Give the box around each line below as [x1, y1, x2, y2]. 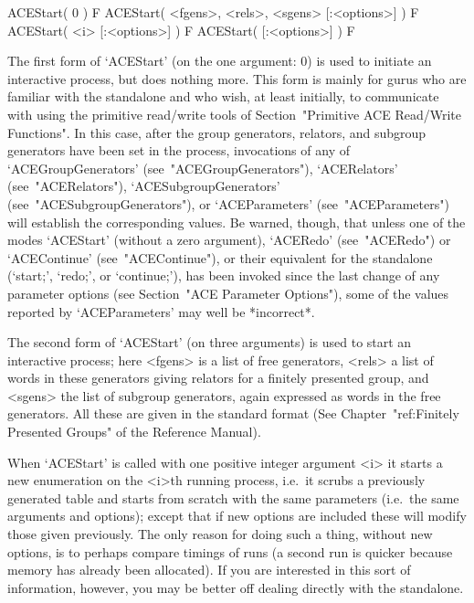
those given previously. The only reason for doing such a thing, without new [7, 524, 433, 544]
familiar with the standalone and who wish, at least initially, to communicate [7, 87, 439, 106]
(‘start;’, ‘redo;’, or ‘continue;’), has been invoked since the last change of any [7, 266, 440, 285]
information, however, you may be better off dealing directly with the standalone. [7, 577, 464, 597]
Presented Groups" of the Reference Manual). [7, 422, 261, 441]
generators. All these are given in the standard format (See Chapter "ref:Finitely [7, 404, 459, 423]
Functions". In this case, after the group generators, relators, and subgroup [7, 122, 427, 142]
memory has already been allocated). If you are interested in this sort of [7, 560, 411, 579]
